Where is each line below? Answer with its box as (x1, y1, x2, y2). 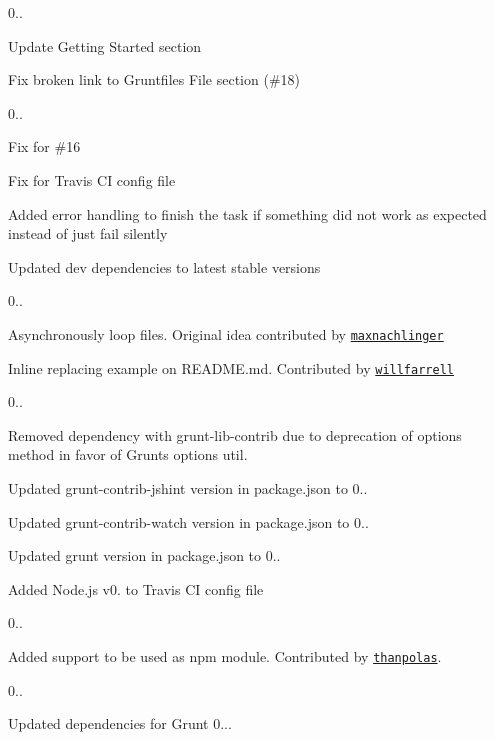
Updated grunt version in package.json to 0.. (8, 545, 281, 566)
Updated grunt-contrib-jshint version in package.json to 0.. (8, 478, 368, 499)
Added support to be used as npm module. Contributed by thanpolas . (8, 646, 442, 666)
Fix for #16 (8, 136, 81, 157)
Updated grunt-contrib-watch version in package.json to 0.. (8, 511, 369, 532)
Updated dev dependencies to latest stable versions (8, 256, 321, 277)
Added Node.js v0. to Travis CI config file (8, 578, 264, 599)
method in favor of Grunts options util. (8, 444, 248, 465)
